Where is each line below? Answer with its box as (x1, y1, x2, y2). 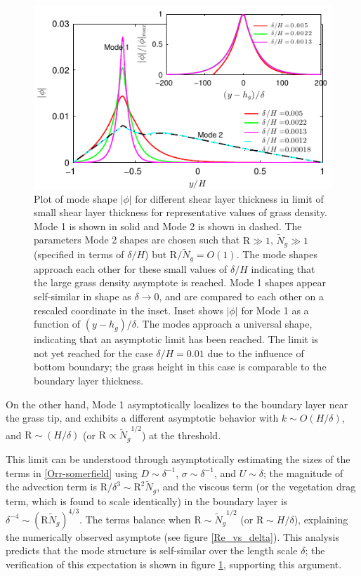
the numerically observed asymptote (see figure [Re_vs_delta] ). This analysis (6, 529, 339, 544)
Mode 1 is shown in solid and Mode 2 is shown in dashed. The (34, 218, 302, 233)
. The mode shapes (236, 247, 317, 262)
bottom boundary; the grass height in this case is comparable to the (34, 359, 327, 374)
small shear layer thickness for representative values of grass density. (34, 205, 327, 220)
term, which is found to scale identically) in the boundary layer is (6, 493, 288, 508)
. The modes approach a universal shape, (136, 316, 313, 331)
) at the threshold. (141, 427, 221, 442)
